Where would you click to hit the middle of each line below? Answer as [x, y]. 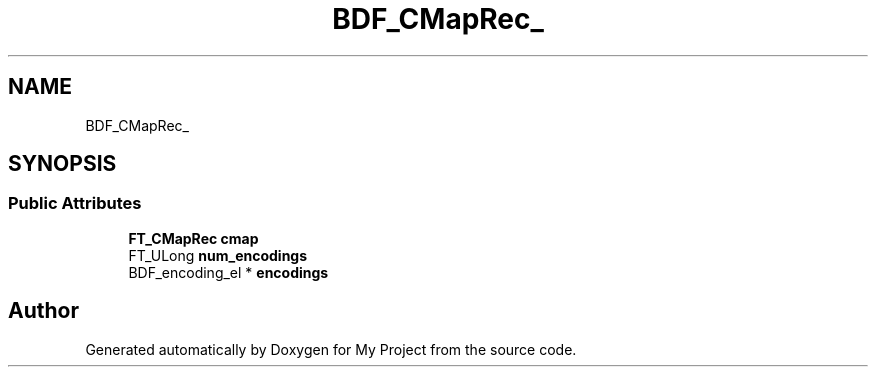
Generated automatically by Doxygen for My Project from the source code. [331, 349]
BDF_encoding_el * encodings [228, 272]
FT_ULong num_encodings [218, 255]
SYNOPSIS [62, 164]
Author [43, 311]
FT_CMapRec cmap [193, 238]
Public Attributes [75, 203]
